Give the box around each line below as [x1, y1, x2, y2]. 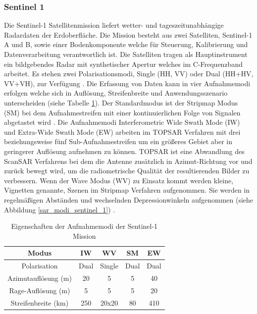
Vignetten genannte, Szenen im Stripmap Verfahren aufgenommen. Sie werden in [4, 185, 250, 195]
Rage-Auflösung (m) [9, 285, 70, 295]
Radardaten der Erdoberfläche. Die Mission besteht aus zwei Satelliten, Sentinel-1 [4, 29, 253, 40]
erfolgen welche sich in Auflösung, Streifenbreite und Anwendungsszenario [4, 88, 228, 98]
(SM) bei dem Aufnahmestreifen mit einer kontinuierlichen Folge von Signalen [4, 107, 241, 117]
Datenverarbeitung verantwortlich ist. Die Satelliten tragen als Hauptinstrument [4, 49, 248, 59]
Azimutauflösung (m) [7, 272, 72, 283]
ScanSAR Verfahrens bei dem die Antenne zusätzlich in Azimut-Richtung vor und [4, 156, 253, 166]
